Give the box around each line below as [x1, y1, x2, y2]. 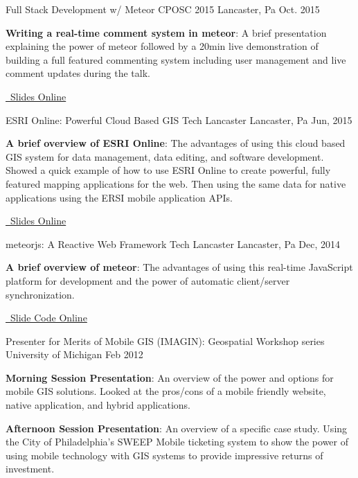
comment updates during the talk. [6, 66, 150, 80]
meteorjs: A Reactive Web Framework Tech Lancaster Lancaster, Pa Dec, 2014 [6, 236, 341, 251]
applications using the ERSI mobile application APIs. [6, 190, 233, 204]
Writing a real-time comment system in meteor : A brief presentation [6, 25, 327, 39]
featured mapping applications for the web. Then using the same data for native [6, 176, 346, 191]
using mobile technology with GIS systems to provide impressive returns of [6, 448, 323, 462]
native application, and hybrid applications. [6, 398, 190, 412]
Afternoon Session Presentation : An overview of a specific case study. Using [6, 421, 348, 435]
